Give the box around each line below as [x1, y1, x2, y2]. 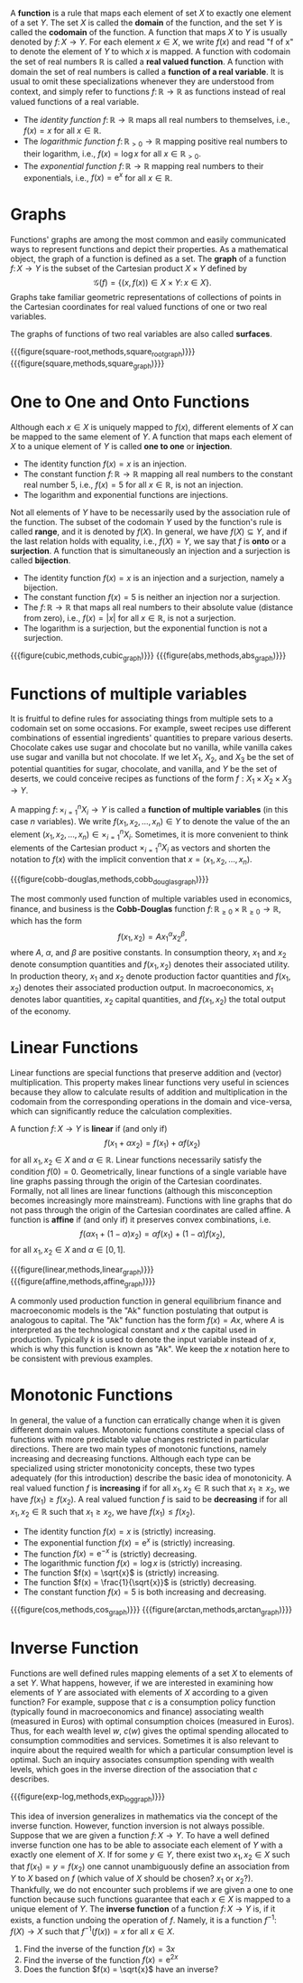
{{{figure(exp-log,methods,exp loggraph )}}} [10, 1791, 166, 1804]
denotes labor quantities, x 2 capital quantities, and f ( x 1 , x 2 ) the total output [10, 994, 287, 1007]
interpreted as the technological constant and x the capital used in [10, 1324, 256, 1335]
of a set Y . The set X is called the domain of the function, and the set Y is [10, 17, 283, 28]
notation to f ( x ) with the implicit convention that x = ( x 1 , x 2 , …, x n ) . [10, 854, 252, 867]
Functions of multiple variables [10, 683, 247, 704]
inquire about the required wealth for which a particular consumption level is [10, 1744, 294, 1756]
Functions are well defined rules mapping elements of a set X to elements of [10, 1668, 294, 1679]
